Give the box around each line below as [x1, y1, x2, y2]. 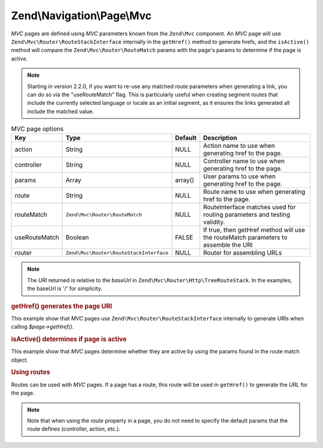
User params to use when [203, 172, 276, 181]
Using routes [11, 368, 50, 377]
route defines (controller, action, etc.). [27, 425, 121, 432]
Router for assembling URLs [203, 249, 282, 257]
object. [11, 356, 29, 364]
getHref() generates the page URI [11, 302, 112, 310]
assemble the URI [203, 241, 253, 249]
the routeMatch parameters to [203, 234, 288, 242]
